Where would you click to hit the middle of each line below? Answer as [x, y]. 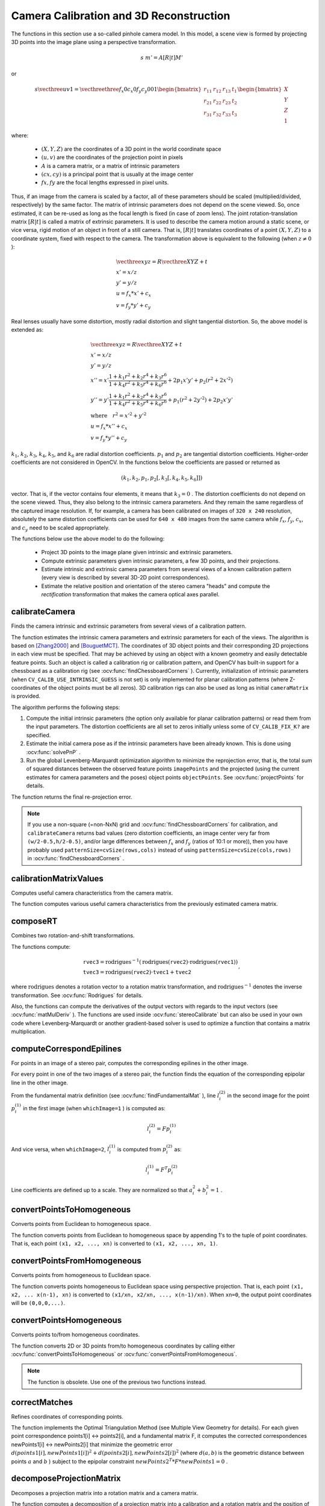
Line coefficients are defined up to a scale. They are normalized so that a [102, 1190]
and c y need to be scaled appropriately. [60, 528]
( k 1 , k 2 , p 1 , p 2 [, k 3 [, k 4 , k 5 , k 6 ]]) [162, 479]
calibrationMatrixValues [57, 879]
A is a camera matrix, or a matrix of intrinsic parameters [110, 166]
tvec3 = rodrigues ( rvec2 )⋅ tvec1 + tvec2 [137, 972]
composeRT [34, 921]
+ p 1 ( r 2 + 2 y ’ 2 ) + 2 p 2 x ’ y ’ [200, 400]
